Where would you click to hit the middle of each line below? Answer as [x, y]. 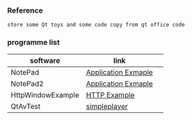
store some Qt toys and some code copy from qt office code [96, 25]
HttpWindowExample [45, 95]
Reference [25, 10]
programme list [34, 43]
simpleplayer [107, 106]
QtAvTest [25, 106]
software [45, 60]
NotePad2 [27, 84]
